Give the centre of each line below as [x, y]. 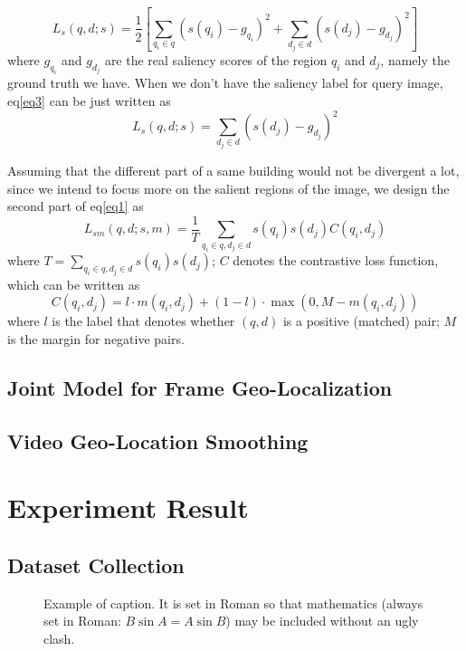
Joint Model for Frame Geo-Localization [200, 387]
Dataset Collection [96, 565]
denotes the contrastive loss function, [336, 260]
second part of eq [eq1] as [76, 206]
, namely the [415, 59]
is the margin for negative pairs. [96, 338]
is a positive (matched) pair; [361, 321]
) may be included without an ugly [322, 621]
